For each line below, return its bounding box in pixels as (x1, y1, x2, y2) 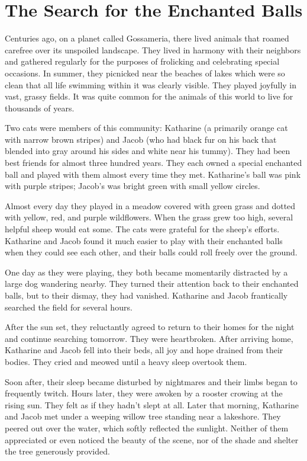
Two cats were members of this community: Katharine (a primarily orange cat (5, 121, 288, 134)
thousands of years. (5, 101, 75, 114)
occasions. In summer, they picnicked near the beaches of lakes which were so (5, 66, 285, 79)
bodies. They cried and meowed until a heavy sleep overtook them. (5, 355, 247, 367)
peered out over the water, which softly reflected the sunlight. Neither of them (5, 421, 289, 434)
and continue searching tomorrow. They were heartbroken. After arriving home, (5, 332, 293, 344)
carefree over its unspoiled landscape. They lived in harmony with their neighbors (5, 43, 301, 56)
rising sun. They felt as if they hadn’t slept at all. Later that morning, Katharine (5, 398, 299, 411)
